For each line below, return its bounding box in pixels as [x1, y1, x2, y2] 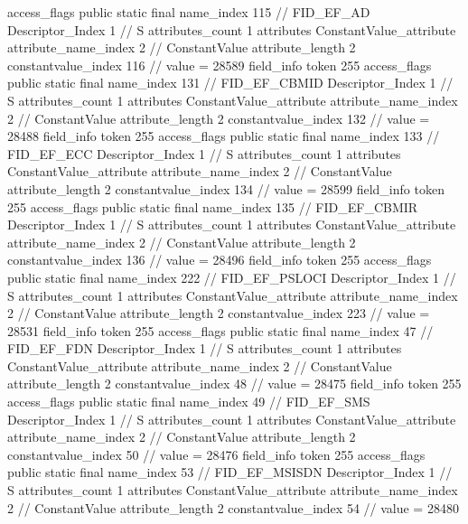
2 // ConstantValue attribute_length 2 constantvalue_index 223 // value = [7, 304, 430, 323]
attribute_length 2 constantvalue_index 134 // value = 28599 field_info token [7, 179, 445, 198]
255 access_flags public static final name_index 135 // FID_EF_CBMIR [7, 197, 418, 216]
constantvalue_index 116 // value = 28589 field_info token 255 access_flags [7, 55, 432, 74]
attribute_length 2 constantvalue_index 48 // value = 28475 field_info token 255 [7, 374, 462, 393]
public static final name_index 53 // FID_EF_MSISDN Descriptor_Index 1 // [7, 463, 453, 482]
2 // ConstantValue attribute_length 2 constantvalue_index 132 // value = [7, 108, 430, 127]
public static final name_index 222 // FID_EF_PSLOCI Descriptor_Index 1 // [7, 267, 456, 286]
